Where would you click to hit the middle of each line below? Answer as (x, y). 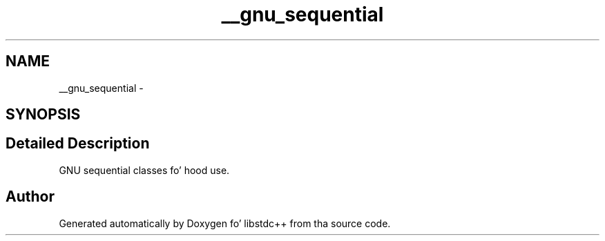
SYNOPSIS (43, 115)
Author (30, 197)
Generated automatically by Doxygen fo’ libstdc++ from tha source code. (225, 223)
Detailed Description (78, 144)
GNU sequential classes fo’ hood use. (144, 170)
